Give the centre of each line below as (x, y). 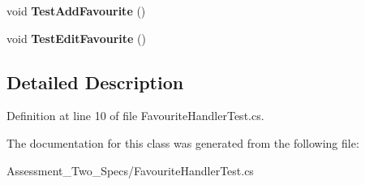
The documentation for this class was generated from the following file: (183, 142)
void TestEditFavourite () (76, 38)
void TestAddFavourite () (76, 11)
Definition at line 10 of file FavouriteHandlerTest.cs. (135, 116)
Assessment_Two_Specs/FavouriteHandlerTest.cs (130, 170)
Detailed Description (95, 82)
